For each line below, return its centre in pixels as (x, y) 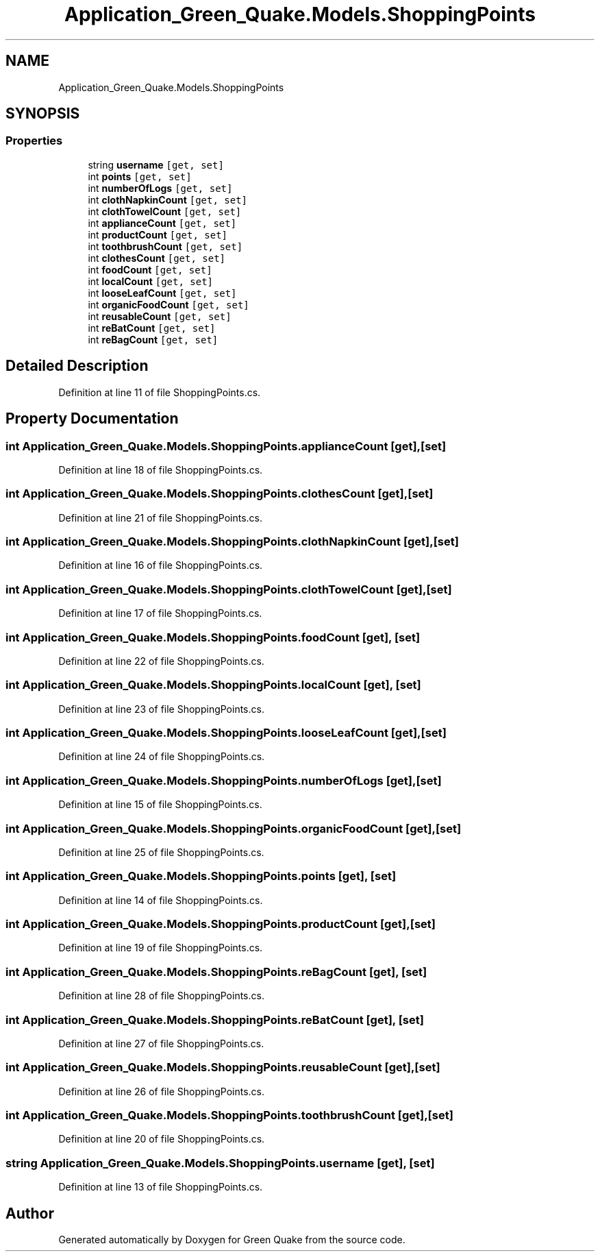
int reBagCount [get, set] (153, 339)
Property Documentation (92, 419)
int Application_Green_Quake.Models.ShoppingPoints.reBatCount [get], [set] (215, 1020)
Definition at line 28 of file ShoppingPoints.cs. (161, 996)
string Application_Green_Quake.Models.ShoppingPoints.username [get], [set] (220, 1163)
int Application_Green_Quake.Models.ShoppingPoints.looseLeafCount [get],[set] (226, 733)
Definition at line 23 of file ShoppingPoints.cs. (161, 709)
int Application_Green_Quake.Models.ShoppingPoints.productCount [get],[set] (221, 924)
